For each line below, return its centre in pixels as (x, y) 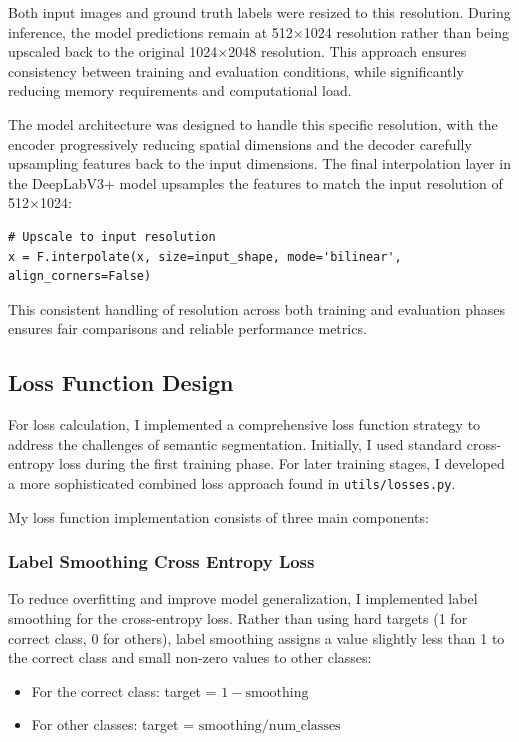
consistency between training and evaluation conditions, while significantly (236, 70)
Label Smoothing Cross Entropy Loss (161, 561)
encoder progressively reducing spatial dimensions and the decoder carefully (240, 143)
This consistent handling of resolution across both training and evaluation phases (256, 308)
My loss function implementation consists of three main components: (218, 516)
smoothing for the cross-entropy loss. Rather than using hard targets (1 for (238, 617)
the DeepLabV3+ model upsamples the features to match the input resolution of (255, 182)
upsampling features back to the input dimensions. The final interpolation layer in (259, 163)
